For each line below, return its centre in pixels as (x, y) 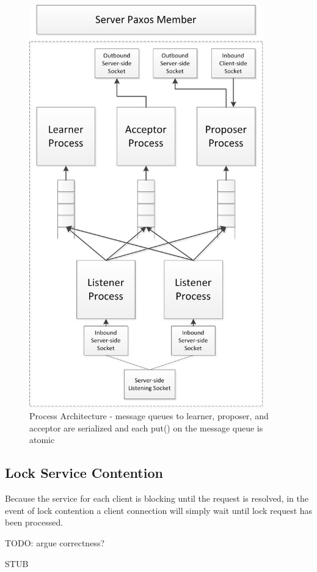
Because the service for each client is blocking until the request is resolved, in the (157, 498)
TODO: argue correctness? (55, 543)
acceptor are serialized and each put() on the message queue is (146, 427)
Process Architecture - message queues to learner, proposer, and (149, 416)
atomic (42, 440)
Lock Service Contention (84, 473)
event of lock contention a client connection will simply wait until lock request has (159, 510)
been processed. (34, 522)
